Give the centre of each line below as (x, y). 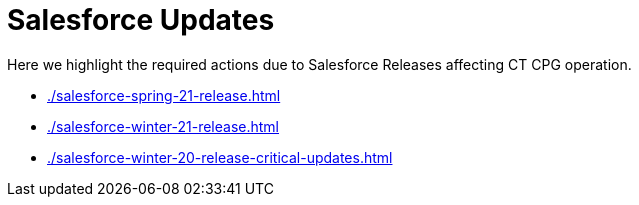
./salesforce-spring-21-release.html (164, 95)
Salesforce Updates (141, 20)
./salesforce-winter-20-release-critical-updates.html (220, 157)
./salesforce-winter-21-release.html (163, 126)
